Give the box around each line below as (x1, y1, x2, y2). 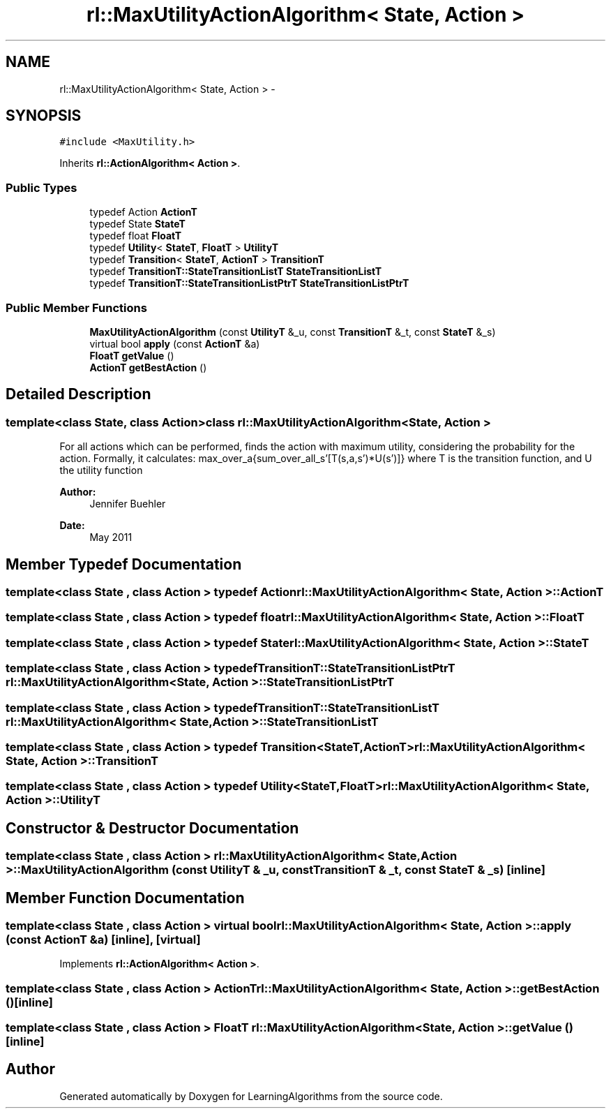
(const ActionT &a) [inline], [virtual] (6, 932, 201, 946)
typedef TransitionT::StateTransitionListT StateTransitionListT (89, 265, 382, 278)
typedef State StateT (89, 218, 186, 230)
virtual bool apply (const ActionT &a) (89, 337, 260, 350)
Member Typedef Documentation (6, 555, 242, 573)
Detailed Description (6, 385, 151, 403)
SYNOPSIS (6, 107, 82, 125)
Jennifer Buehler (89, 498, 166, 510)
